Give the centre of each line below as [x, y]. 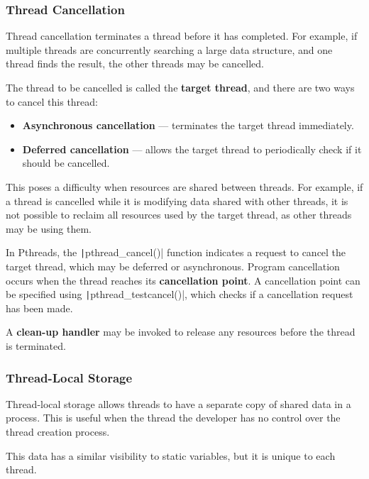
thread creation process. [58, 432]
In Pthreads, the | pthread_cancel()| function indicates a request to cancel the [176, 252]
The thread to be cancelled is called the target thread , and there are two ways [180, 87]
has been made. [39, 308]
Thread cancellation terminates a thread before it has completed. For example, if [182, 36]
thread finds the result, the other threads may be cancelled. [135, 64]
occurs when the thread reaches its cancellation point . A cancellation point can [183, 280]
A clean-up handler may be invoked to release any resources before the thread [181, 332]
